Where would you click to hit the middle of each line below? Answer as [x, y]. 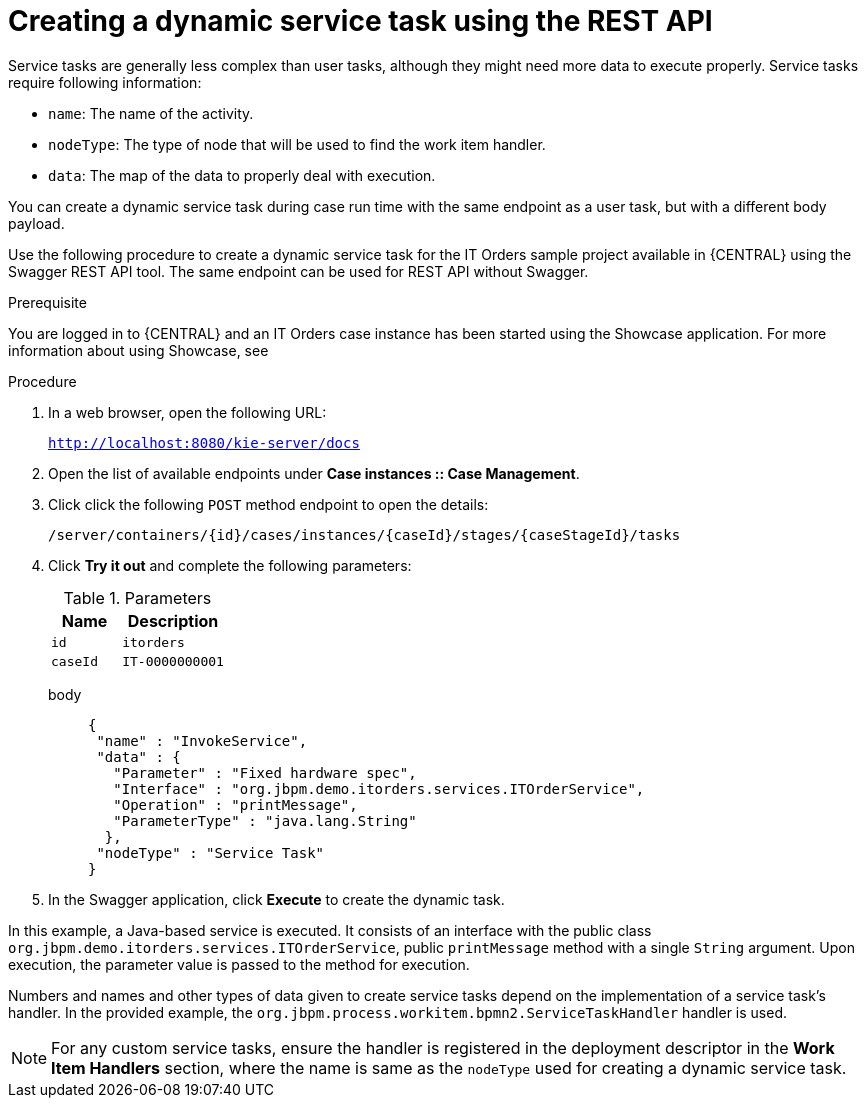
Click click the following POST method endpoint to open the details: [268, 504]
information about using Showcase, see [138, 350]
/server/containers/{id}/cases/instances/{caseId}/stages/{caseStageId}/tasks [364, 534]
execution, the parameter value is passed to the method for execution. [239, 964]
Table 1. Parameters [137, 597]
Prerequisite [47, 302]
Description [173, 620]
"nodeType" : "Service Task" [210, 852]
